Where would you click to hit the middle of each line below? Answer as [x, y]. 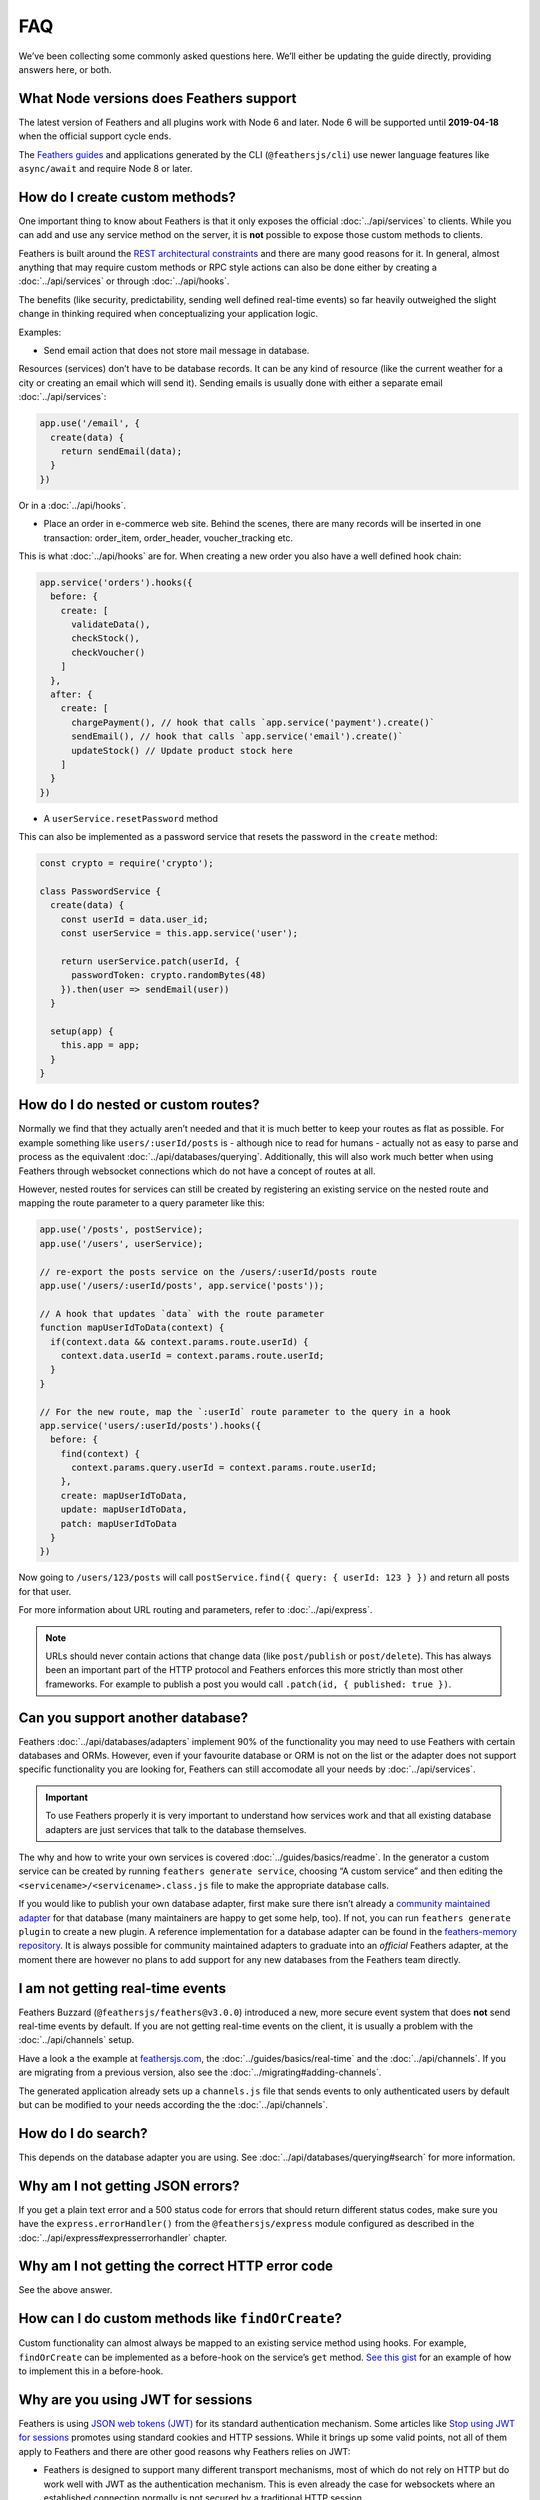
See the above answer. [65, 2290]
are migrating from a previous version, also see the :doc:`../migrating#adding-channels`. [200, 2072]
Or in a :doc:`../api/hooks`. [72, 505]
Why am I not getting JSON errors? [129, 2185]
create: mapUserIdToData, [124, 1495]
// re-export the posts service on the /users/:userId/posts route [208, 1271]
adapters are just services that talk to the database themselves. [176, 1829]
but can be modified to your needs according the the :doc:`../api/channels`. [173, 2104]
